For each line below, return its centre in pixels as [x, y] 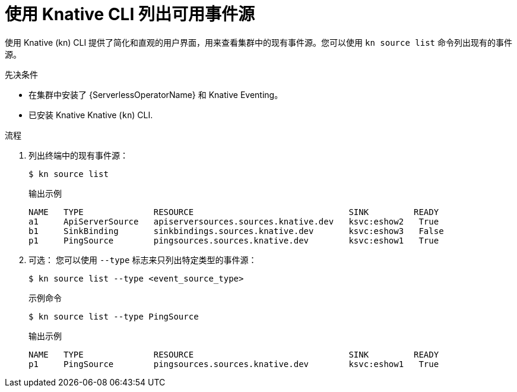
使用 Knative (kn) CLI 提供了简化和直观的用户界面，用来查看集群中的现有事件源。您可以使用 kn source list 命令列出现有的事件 [258, 42]
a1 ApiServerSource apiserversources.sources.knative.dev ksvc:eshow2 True [234, 221]
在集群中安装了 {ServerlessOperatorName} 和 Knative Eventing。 [156, 94]
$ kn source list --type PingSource [114, 316]
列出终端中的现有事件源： [78, 155]
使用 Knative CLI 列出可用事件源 [130, 14]
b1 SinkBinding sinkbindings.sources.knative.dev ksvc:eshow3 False [236, 231]
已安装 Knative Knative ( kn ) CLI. [91, 115]
